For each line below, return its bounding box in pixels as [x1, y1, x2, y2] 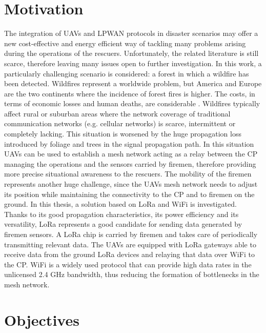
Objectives [4, 309, 79, 330]
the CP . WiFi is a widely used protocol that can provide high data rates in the [4, 259, 252, 269]
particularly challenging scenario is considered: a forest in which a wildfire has [4, 68, 249, 79]
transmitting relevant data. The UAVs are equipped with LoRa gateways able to [4, 239, 256, 249]
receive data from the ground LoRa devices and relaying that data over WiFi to [4, 249, 255, 260]
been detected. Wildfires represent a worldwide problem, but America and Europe [4, 78, 262, 89]
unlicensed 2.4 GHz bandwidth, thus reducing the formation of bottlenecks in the [4, 269, 259, 280]
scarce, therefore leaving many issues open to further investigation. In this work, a [4, 57, 262, 68]
